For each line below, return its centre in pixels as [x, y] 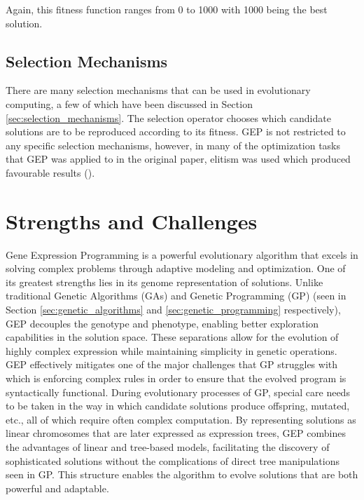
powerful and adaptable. [57, 488]
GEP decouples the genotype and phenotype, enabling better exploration [162, 323]
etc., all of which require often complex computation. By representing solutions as [181, 419]
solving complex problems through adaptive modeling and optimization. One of [176, 268]
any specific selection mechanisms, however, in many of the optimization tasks [173, 145]
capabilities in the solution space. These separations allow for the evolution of [172, 337]
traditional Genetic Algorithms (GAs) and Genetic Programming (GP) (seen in [176, 296]
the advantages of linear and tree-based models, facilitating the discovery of [168, 446]
